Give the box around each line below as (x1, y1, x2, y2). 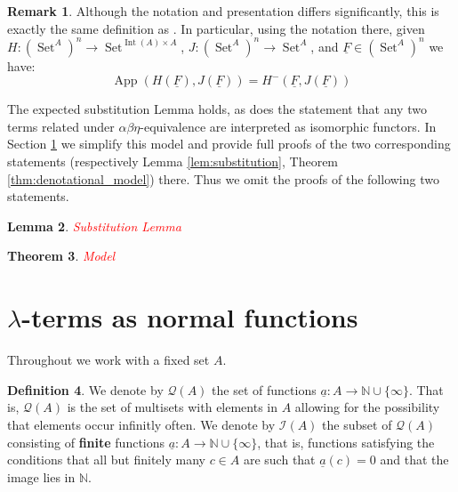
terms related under (7, 117, 115, 135)
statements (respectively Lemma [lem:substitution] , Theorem (7, 152, 339, 171)
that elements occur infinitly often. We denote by (7, 415, 276, 433)
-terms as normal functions (21, 299, 358, 335)
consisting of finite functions (7, 432, 165, 451)
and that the (380, 450, 449, 469)
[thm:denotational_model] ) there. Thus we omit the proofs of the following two (7, 169, 439, 188)
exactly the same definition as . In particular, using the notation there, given (7, 19, 425, 37)
